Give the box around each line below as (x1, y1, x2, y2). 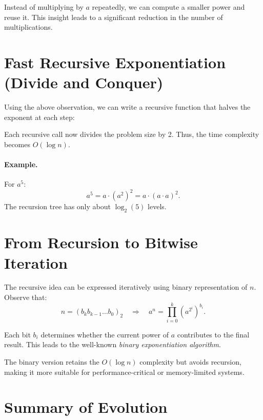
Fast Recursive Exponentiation (4, 51, 226, 72)
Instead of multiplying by (4, 2, 84, 12)
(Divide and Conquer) (4, 72, 164, 93)
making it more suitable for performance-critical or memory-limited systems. (4, 366, 245, 377)
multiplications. (4, 22, 53, 32)
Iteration (4, 252, 68, 273)
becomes (4, 138, 31, 149)
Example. (4, 159, 38, 170)
